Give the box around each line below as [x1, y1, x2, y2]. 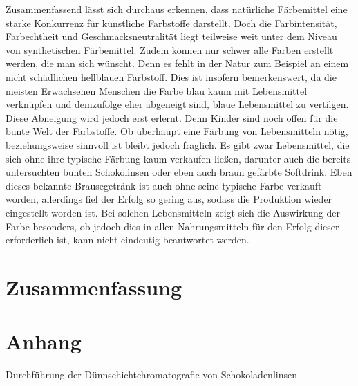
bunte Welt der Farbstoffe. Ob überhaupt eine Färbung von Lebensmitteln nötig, [6, 124, 348, 138]
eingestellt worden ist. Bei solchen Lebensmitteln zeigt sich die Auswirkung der [6, 205, 340, 219]
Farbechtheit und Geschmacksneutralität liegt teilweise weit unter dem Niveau [6, 29, 337, 44]
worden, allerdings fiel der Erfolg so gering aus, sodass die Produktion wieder [6, 192, 332, 206]
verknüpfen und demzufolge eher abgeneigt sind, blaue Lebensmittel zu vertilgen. [6, 97, 349, 111]
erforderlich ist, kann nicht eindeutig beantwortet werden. [6, 232, 249, 247]
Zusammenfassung [6, 273, 182, 301]
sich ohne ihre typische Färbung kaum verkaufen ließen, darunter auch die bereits [6, 151, 351, 165]
